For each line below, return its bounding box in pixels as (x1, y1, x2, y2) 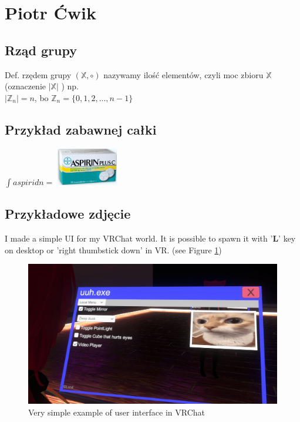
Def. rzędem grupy (5, 68, 72, 81)
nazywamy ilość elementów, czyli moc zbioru (103, 68, 264, 81)
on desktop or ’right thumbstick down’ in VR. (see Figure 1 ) (5, 243, 222, 256)
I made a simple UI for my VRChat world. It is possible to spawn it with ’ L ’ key (5, 232, 296, 245)
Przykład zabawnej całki (5, 120, 157, 138)
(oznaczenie (5, 80, 46, 92)
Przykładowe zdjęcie (5, 205, 131, 223)
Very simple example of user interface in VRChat (28, 406, 205, 418)
